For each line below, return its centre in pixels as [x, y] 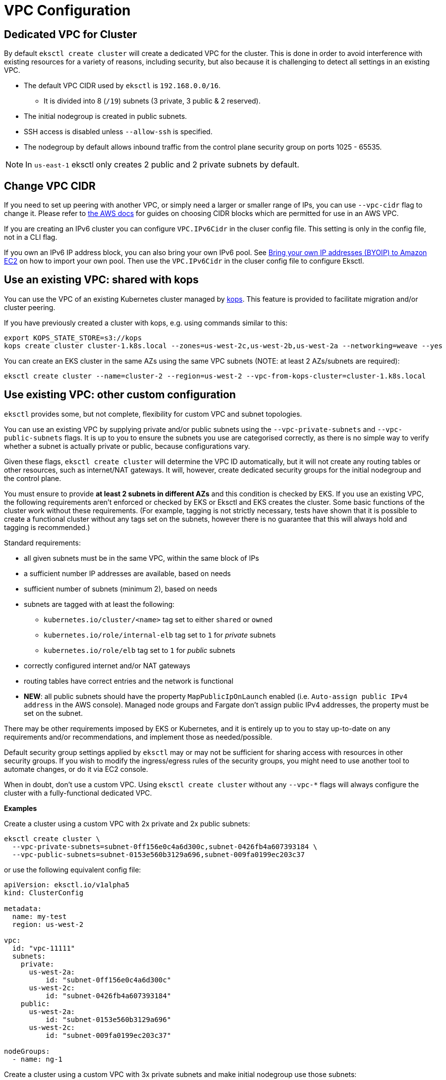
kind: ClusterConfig [44, 892]
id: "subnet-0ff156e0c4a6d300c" [109, 980]
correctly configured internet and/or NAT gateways [107, 665]
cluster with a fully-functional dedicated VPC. [78, 793]
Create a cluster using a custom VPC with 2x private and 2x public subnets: [127, 823]
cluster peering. [30, 307]
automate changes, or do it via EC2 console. [76, 769]
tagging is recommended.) [47, 527]
